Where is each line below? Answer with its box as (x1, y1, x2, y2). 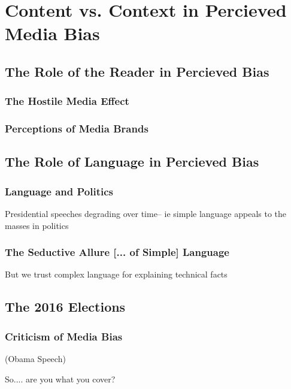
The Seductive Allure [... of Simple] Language (5, 245, 229, 260)
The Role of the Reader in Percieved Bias (5, 62, 269, 80)
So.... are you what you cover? (5, 372, 116, 385)
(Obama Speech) (5, 352, 66, 365)
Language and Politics (5, 183, 114, 198)
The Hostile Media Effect (5, 94, 129, 108)
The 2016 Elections (5, 297, 126, 316)
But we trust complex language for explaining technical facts (5, 268, 228, 281)
